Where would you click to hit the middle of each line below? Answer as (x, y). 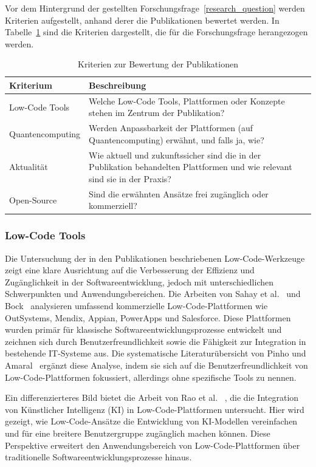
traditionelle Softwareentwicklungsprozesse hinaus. (98, 457)
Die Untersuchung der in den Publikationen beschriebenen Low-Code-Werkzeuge (155, 258)
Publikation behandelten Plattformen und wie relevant (191, 167)
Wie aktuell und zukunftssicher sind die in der (175, 155)
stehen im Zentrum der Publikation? (157, 113)
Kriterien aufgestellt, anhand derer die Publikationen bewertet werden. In (142, 20)
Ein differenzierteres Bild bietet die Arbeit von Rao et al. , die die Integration (152, 397)
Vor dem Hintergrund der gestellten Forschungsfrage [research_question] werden (155, 8)
